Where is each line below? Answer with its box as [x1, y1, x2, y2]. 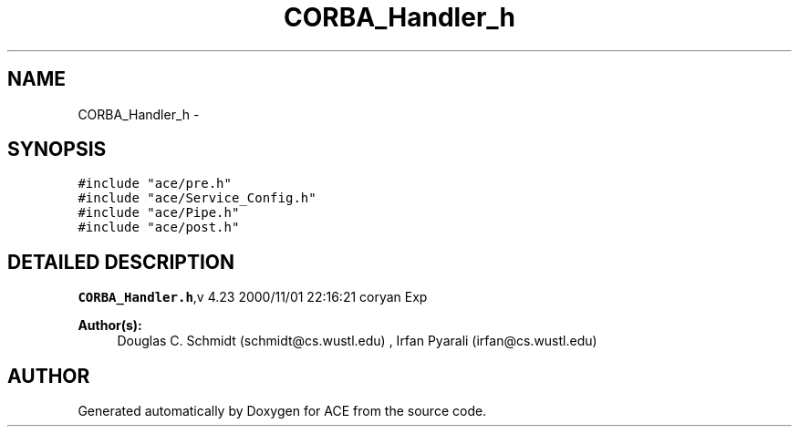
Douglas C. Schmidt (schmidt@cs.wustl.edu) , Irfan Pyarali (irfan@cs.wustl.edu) [117, 333, 597, 349]
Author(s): [78, 317, 142, 334]
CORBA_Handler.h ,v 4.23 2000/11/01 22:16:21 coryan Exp [78, 289, 428, 305]
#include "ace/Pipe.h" [78, 205, 240, 221]
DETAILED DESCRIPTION [7, 250, 235, 274]
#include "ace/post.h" [78, 220, 240, 235]
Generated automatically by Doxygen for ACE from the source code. [78, 403, 487, 419]
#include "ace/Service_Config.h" [78, 191, 316, 206]
